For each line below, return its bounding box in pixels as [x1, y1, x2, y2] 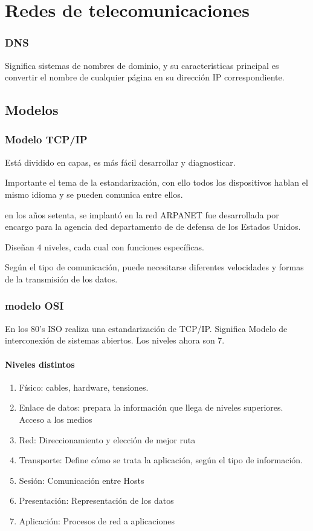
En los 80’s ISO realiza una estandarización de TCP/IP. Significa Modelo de [5, 322, 288, 334]
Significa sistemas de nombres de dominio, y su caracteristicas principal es [5, 59, 279, 71]
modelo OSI [5, 298, 64, 313]
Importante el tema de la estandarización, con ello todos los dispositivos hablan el [5, 176, 308, 189]
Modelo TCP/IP [5, 132, 88, 147]
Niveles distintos [5, 357, 75, 370]
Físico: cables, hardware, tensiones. [19, 380, 149, 393]
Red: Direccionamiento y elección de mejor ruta [19, 433, 196, 446]
